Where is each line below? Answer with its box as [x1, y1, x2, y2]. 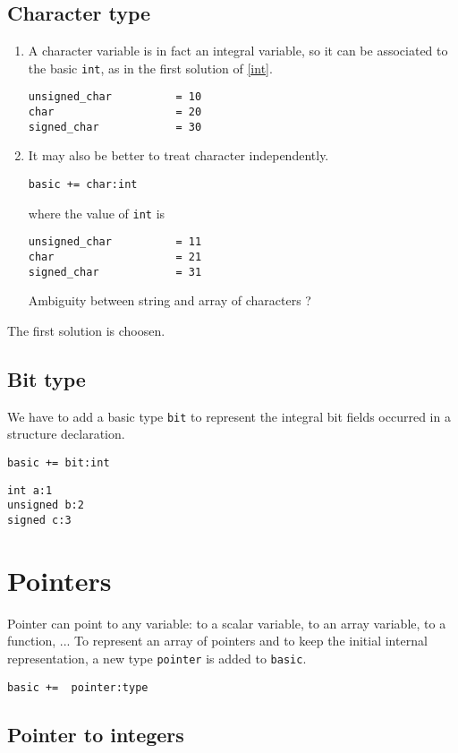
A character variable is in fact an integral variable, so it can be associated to [28, 41, 448, 60]
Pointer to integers [7, 720, 184, 748]
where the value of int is [28, 203, 165, 222]
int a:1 [7, 483, 53, 497]
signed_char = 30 [28, 120, 202, 133]
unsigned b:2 [7, 499, 84, 512]
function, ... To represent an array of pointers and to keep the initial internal [7, 631, 428, 650]
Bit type [7, 364, 86, 392]
